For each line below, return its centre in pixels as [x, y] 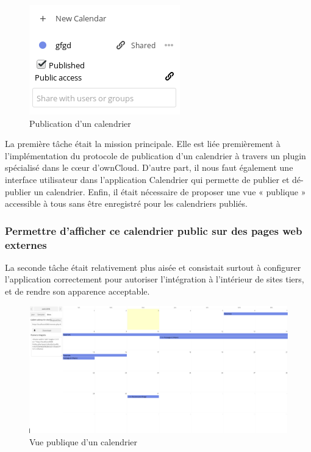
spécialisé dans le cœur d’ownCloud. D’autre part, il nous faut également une [149, 167]
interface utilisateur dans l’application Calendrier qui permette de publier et [147, 179]
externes [26, 244]
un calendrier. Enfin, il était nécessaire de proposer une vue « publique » [170, 191]
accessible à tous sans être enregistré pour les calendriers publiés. [126, 203]
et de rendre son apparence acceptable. [77, 291]
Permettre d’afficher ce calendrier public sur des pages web [154, 230]
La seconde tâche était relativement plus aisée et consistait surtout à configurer [153, 267]
